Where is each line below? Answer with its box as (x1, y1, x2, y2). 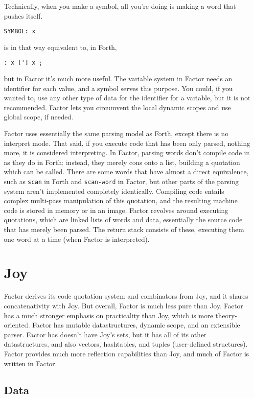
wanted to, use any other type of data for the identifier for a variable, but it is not (4, 93, 251, 103)
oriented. (4, 320, 30, 330)
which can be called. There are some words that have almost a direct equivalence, (4, 166, 249, 177)
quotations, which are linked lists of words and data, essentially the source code (4, 214, 243, 225)
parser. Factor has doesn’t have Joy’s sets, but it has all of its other (4, 329, 207, 339)
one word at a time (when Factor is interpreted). (4, 234, 150, 244)
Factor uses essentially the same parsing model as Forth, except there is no (4, 128, 229, 139)
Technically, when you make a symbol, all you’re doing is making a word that (4, 1, 236, 11)
